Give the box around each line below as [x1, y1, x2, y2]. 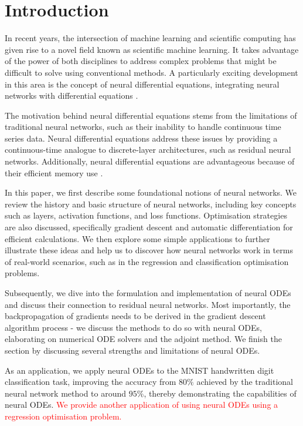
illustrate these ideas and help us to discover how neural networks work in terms [5, 244, 293, 256]
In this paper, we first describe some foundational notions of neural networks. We [5, 186, 297, 199]
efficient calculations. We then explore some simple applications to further [5, 232, 270, 244]
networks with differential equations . [5, 89, 138, 102]
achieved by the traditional [196, 375, 293, 388]
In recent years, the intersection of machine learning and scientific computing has [5, 32, 296, 44]
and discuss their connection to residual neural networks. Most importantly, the [5, 298, 291, 310]
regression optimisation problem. [5, 410, 122, 422]
